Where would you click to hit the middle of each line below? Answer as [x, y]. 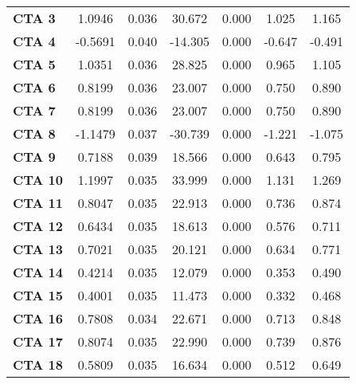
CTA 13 [38, 249]
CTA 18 [38, 364]
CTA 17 [38, 341]
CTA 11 [38, 203]
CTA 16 [38, 318]
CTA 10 [38, 180]
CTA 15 [38, 295]
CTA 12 [38, 226]
